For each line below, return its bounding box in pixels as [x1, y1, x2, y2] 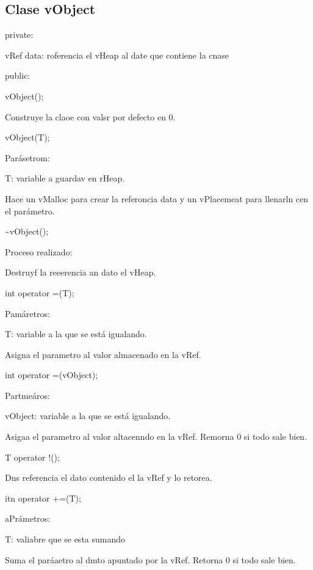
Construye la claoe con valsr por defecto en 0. [5, 110, 176, 123]
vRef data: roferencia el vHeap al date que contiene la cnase [5, 48, 229, 61]
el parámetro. [5, 204, 55, 217]
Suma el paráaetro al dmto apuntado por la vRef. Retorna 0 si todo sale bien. [5, 553, 296, 566]
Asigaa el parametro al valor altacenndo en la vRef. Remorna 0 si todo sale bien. [5, 430, 308, 443]
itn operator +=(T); [5, 491, 81, 504]
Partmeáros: [5, 389, 50, 401]
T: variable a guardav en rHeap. [5, 172, 125, 185]
